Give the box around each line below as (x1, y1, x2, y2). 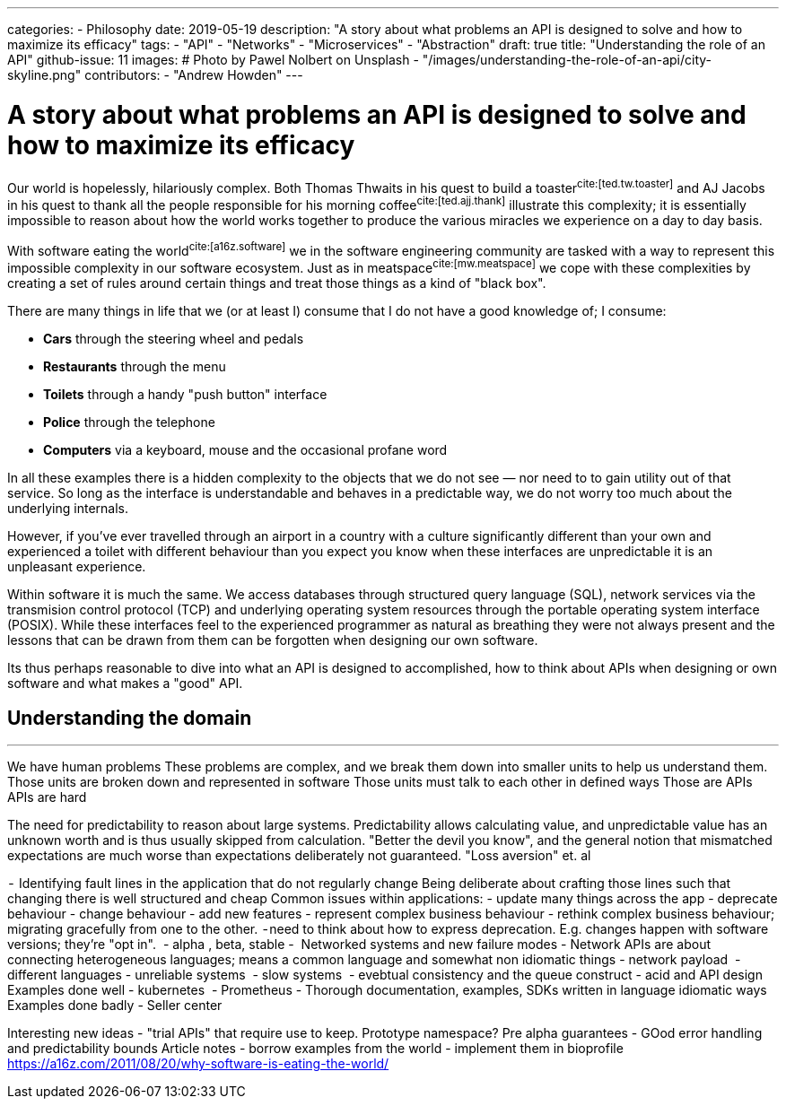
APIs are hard (7, 788, 87, 805)
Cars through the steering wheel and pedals (43, 331, 304, 347)
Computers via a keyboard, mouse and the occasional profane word (43, 442, 448, 458)
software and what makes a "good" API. (7, 675, 243, 692)
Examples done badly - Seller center (7, 997, 223, 1013)
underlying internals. (7, 501, 128, 517)
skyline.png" (7, 67, 82, 83)
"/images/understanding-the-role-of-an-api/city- (422, 52, 712, 67)
